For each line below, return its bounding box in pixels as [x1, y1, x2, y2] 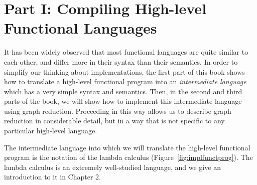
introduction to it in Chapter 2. [4, 171, 101, 182]
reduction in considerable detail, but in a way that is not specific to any [4, 115, 225, 126]
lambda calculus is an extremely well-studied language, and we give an [4, 161, 221, 172]
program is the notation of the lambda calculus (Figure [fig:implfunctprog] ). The [4, 152, 253, 162]
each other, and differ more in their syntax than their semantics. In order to [4, 56, 238, 67]
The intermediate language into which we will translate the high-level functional [4, 142, 250, 152]
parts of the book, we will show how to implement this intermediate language [4, 96, 242, 106]
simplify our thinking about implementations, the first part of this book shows [4, 66, 245, 77]
